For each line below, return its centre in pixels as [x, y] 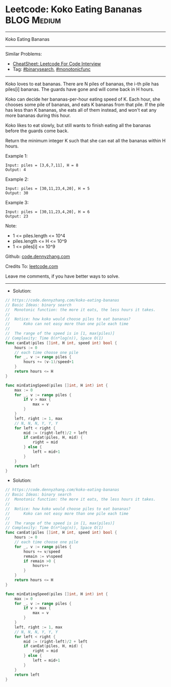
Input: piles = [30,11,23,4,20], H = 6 [48, 212]
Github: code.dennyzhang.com [38, 256]
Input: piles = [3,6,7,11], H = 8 [42, 165]
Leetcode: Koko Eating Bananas [74, 9]
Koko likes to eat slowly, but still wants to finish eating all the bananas [78, 125]
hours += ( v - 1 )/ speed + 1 [49, 362]
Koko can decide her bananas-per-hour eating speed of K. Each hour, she [83, 99]
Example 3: [17, 202]
